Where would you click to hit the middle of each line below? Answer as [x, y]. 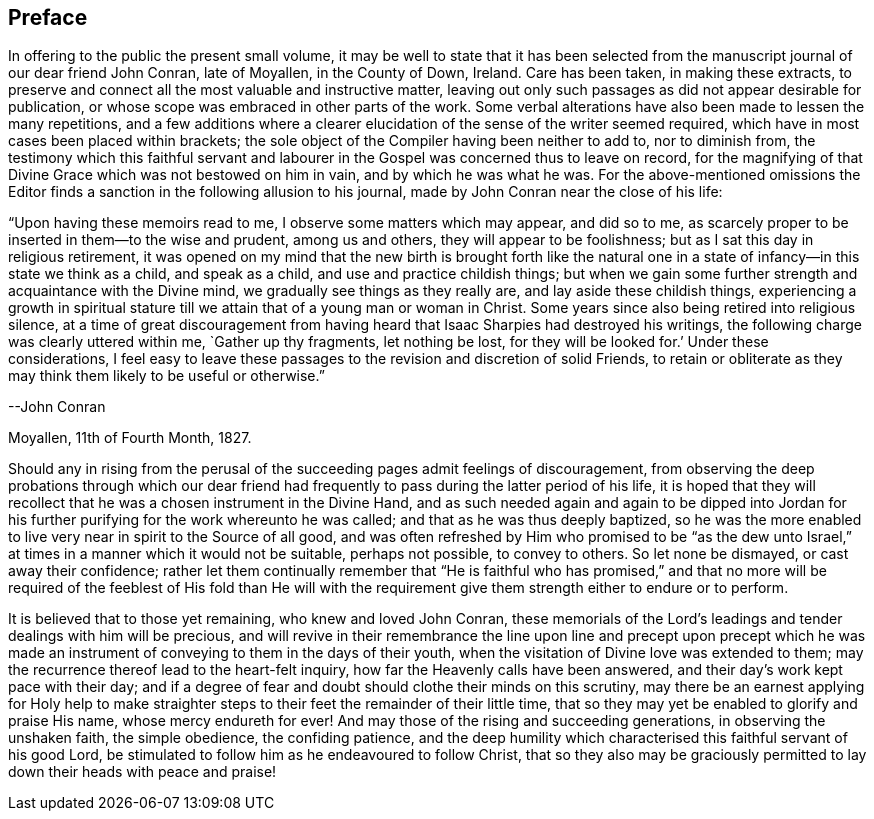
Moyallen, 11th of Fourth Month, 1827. [130, 438]
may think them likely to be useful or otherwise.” [166, 376]
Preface [48, 17]
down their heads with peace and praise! [142, 772]
